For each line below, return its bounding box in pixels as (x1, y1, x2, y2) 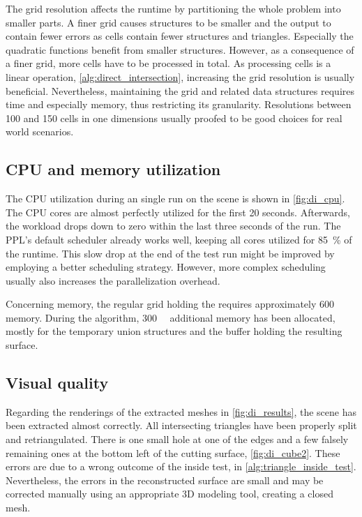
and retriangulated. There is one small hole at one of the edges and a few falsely (6, 432, 349, 447)
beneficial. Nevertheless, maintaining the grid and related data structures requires (6, 83, 355, 98)
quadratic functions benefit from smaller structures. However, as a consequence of (6, 42, 354, 57)
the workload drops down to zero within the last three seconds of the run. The (6, 218, 341, 233)
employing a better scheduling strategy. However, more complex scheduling (6, 260, 326, 274)
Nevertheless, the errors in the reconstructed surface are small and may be (6, 472, 324, 487)
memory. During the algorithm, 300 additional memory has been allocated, (6, 310, 335, 324)
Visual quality (6, 372, 109, 394)
